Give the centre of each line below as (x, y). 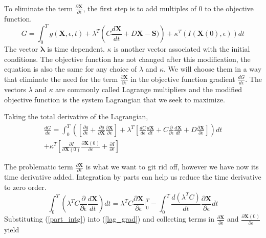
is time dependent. (76, 49)
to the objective (229, 8)
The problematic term (39, 167)
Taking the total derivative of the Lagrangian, (76, 116)
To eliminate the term (39, 8)
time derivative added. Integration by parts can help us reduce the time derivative (133, 177)
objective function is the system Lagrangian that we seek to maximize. (115, 99)
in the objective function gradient (183, 79)
